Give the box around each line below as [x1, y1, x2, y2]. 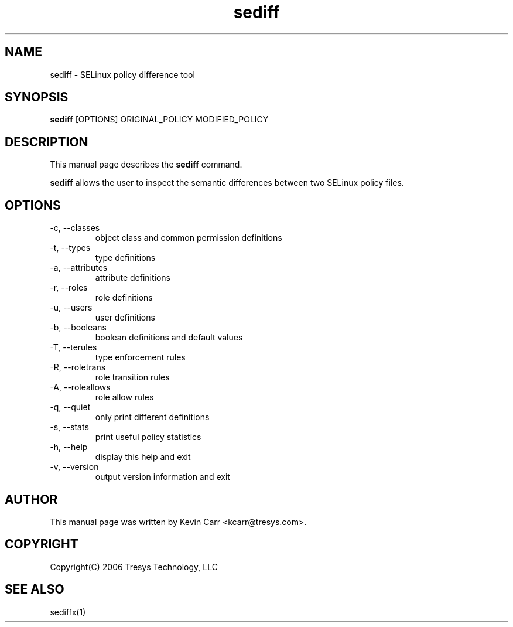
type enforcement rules [95, 352, 186, 363]
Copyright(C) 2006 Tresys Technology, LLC [50, 561, 218, 572]
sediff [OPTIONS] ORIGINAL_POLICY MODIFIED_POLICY [50, 114, 269, 125]
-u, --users [50, 302, 93, 313]
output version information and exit [95, 472, 230, 482]
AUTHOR [5, 492, 58, 507]
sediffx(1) [50, 606, 86, 617]
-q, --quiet [50, 402, 91, 413]
